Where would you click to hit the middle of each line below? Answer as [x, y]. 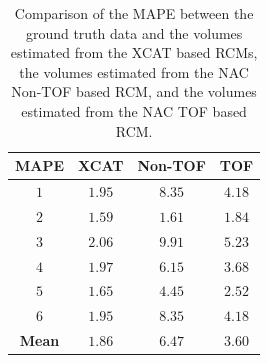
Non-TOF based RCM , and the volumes [134, 91]
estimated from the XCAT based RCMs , [134, 52]
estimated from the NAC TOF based [134, 110]
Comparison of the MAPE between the [134, 13]
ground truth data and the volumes [134, 32]
